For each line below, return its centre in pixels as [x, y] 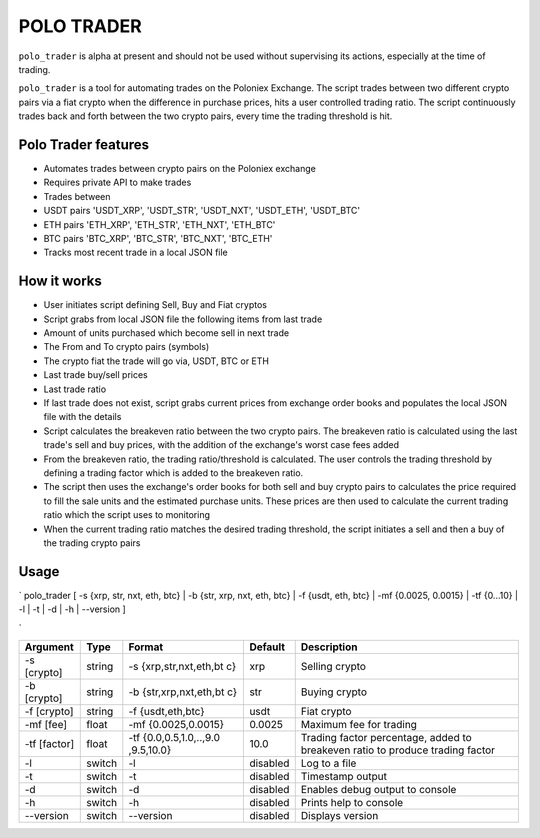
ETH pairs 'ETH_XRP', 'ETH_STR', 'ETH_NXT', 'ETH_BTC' [159, 224]
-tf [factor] [49, 743]
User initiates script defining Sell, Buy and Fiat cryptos [155, 305]
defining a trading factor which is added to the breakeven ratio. [173, 472]
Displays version [339, 815]
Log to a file [328, 763]
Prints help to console [352, 802]
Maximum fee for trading [358, 724]
